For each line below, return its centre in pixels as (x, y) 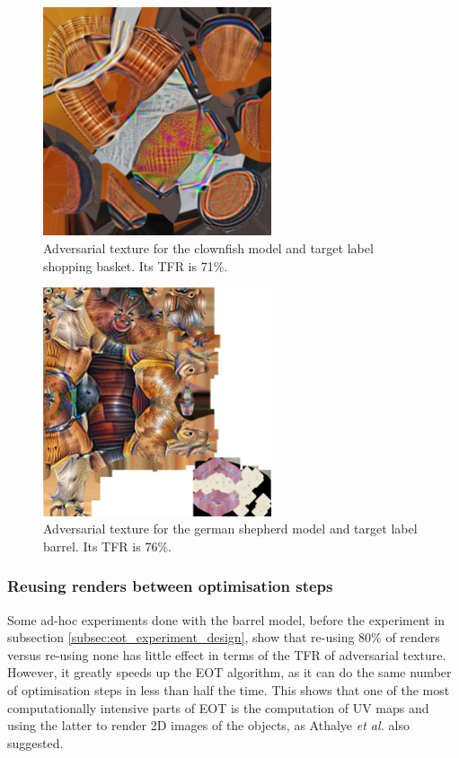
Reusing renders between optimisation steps (170, 586)
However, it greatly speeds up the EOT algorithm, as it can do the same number (229, 672)
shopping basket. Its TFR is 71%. (136, 265)
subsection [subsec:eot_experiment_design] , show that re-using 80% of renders (224, 637)
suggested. (35, 742)
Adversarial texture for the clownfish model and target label (208, 247)
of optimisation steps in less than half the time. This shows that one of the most (229, 689)
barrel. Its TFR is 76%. (107, 546)
